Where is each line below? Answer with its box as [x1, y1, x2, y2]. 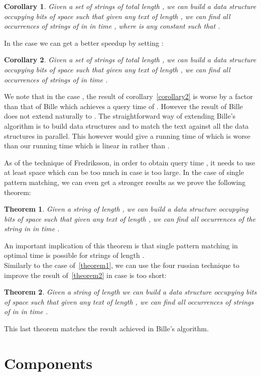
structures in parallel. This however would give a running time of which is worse [4, 130, 250, 141]
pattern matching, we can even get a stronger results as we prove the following [4, 176, 246, 187]
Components [4, 352, 92, 373]
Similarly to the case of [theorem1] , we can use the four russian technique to [4, 260, 239, 270]
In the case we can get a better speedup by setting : [4, 37, 164, 48]
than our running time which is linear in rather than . [4, 140, 170, 151]
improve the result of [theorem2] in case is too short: [4, 269, 167, 280]
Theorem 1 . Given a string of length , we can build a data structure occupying [4, 204, 248, 214]
